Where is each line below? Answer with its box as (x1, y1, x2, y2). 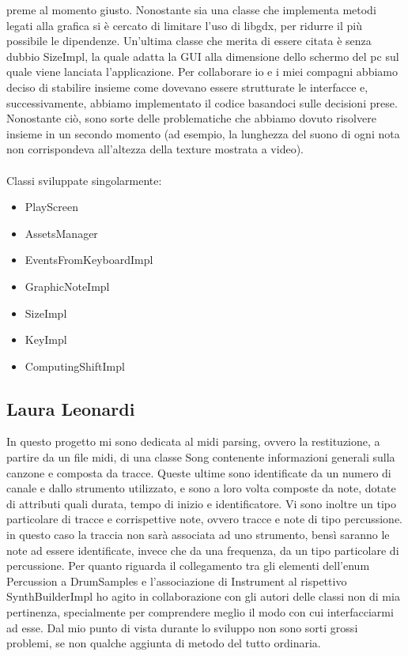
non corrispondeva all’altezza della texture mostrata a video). (6, 141, 304, 157)
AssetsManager (25, 224, 98, 241)
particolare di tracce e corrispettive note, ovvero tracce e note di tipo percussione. (6, 511, 403, 527)
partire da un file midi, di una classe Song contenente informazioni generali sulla (6, 449, 395, 466)
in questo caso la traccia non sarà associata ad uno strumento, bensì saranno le (6, 526, 390, 543)
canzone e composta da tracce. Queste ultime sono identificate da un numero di (6, 464, 391, 481)
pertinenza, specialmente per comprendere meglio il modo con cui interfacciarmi (6, 604, 394, 620)
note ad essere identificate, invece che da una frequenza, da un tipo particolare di (6, 541, 399, 558)
